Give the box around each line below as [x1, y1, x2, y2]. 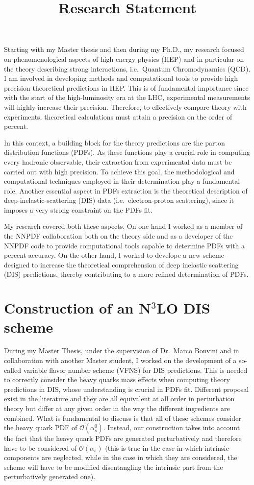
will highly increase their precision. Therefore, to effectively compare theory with [4, 101, 247, 112]
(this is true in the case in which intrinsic [105, 442, 229, 453]
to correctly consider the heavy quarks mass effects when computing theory [4, 374, 230, 385]
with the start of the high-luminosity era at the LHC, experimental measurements [4, 92, 250, 102]
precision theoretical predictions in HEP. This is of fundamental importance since [4, 82, 249, 93]
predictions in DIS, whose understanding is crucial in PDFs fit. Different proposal [4, 384, 249, 394]
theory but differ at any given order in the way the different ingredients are [4, 403, 230, 413]
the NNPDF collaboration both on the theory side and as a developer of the [4, 231, 233, 241]
